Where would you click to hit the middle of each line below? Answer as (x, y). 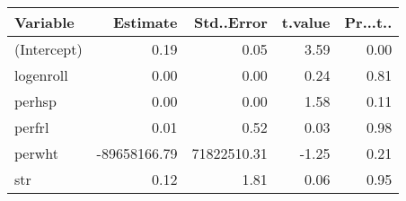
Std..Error (230, 22)
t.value (306, 22)
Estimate (145, 22)
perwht (36, 153)
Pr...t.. (368, 22)
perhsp (35, 101)
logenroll (41, 75)
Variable (44, 22)
